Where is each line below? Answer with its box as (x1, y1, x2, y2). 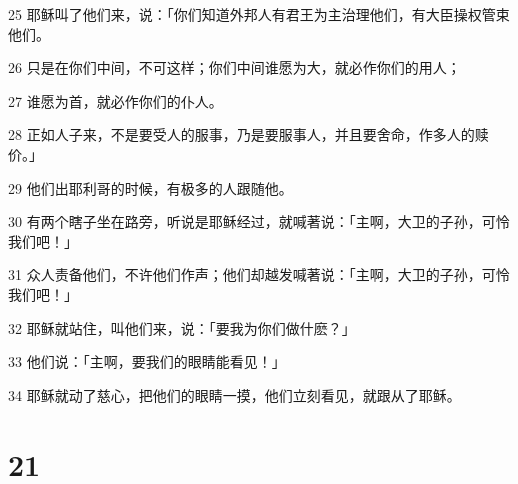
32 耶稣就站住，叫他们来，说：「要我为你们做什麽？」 (8, 317, 356, 338)
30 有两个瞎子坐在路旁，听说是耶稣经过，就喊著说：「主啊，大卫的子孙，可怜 (8, 211, 510, 232)
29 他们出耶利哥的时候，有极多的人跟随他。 (8, 177, 293, 198)
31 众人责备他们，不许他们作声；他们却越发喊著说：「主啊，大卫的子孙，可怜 (8, 264, 510, 285)
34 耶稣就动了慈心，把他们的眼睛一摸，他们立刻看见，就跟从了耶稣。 (8, 384, 461, 405)
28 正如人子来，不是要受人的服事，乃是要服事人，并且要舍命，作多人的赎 (8, 124, 489, 145)
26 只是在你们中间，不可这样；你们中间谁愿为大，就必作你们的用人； (8, 57, 461, 78)
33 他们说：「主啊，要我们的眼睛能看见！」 (8, 351, 286, 372)
